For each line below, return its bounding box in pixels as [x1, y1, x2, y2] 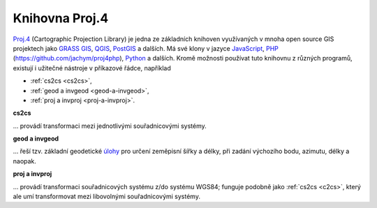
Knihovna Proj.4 [13, 10, 109, 26]
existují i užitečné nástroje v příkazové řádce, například [13, 63, 171, 72]
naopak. [13, 157, 36, 165]
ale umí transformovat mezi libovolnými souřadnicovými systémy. [13, 192, 200, 201]
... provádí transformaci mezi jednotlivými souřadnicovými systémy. [13, 122, 207, 130]
